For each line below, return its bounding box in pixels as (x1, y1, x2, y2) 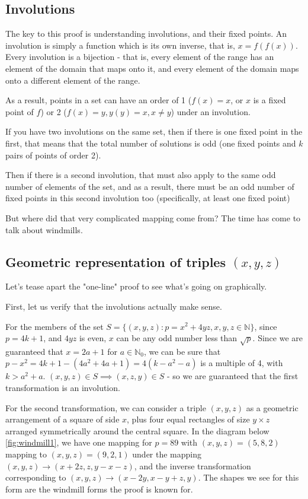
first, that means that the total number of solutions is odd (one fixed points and (5, 136, 296, 149)
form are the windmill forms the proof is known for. (5, 482, 193, 495)
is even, (79, 332, 107, 344)
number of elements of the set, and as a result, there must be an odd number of (5, 180, 294, 192)
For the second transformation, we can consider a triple (5, 401, 206, 414)
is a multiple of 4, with (200, 357, 283, 369)
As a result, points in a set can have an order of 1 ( (5, 94, 192, 106)
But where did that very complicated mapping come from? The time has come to (5, 211, 301, 224)
